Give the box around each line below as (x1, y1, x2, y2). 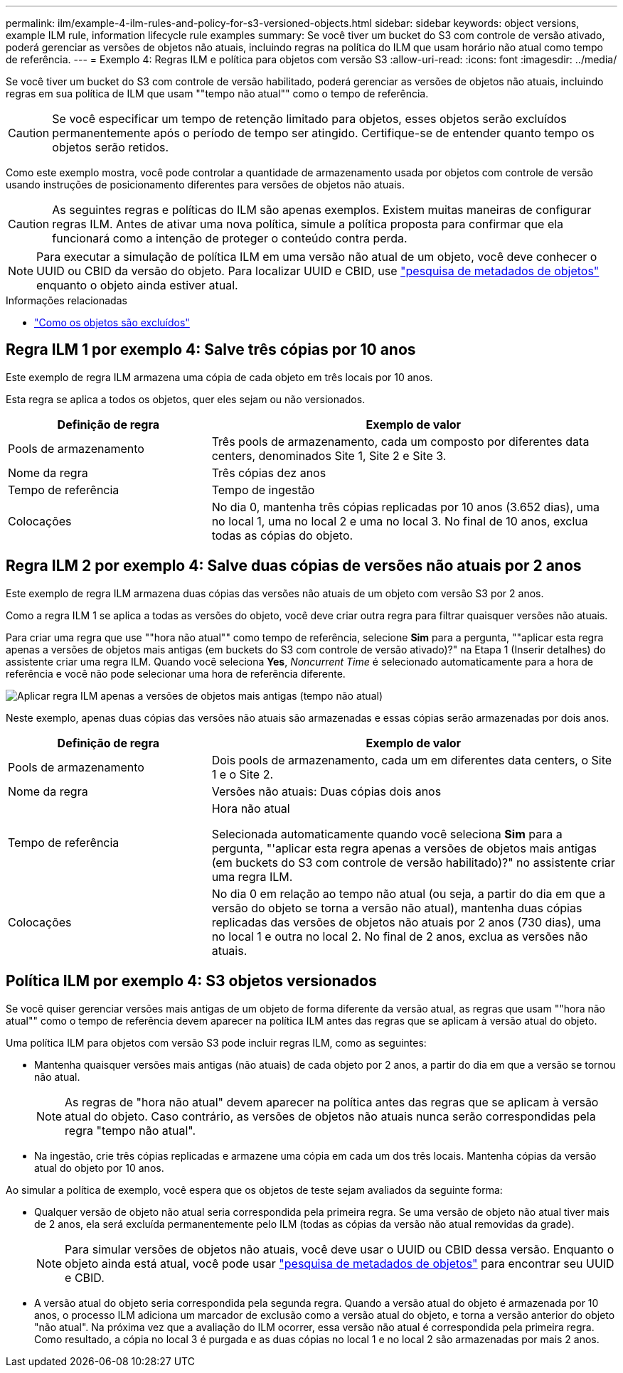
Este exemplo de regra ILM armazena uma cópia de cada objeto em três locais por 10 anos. (6, 370, 433, 383)
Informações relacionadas (6, 294, 127, 306)
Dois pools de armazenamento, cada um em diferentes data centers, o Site (211, 752, 612, 767)
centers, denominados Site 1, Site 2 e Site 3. (211, 448, 447, 463)
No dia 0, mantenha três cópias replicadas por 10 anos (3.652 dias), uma (211, 499, 600, 514)
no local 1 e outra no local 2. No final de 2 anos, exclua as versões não (211, 929, 588, 944)
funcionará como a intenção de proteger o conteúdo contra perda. (52, 231, 408, 245)
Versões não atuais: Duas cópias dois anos (211, 784, 442, 798)
